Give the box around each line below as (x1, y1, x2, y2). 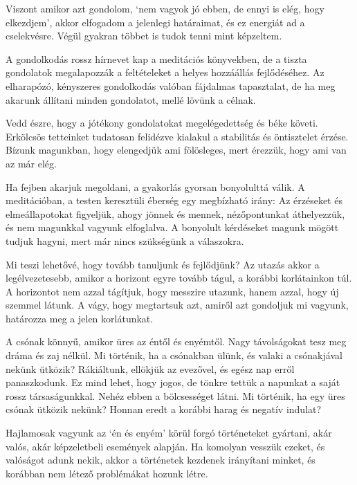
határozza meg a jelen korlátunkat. (6, 311, 154, 325)
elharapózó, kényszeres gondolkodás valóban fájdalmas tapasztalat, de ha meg (6, 78, 336, 93)
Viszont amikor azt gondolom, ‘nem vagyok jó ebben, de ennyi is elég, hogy (6, 1, 325, 15)
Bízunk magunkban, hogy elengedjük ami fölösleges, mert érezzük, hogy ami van (6, 143, 347, 157)
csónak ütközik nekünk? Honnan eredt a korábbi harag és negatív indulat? (6, 402, 322, 417)
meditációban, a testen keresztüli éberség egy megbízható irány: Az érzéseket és (6, 193, 342, 208)
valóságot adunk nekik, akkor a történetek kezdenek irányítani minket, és (6, 452, 315, 467)
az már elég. (6, 156, 57, 170)
